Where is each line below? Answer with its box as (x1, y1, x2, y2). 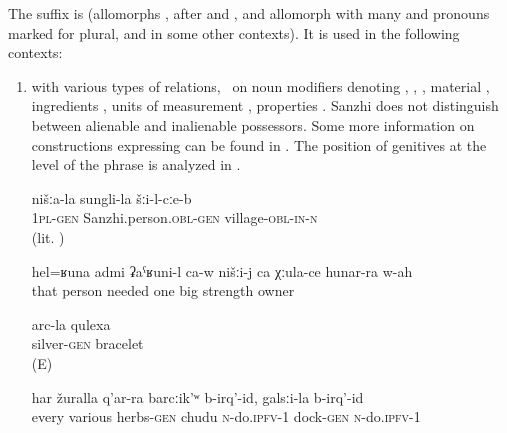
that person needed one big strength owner (31, 280, 295, 301)
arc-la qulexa (31, 313, 111, 334)
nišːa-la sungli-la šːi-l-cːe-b (31, 187, 192, 208)
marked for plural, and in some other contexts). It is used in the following (8, 22, 460, 43)
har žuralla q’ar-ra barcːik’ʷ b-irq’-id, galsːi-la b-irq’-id (31, 386, 364, 407)
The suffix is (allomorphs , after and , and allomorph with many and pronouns (8, 3, 490, 23)
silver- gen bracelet (31, 333, 144, 354)
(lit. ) (31, 226, 65, 247)
